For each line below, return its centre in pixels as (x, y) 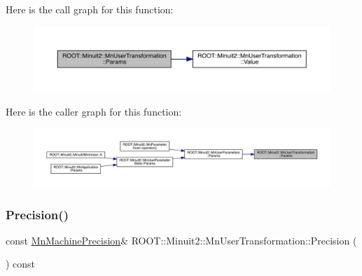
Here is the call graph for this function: (90, 9)
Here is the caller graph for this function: (94, 111)
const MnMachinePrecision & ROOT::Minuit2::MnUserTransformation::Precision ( (181, 240)
